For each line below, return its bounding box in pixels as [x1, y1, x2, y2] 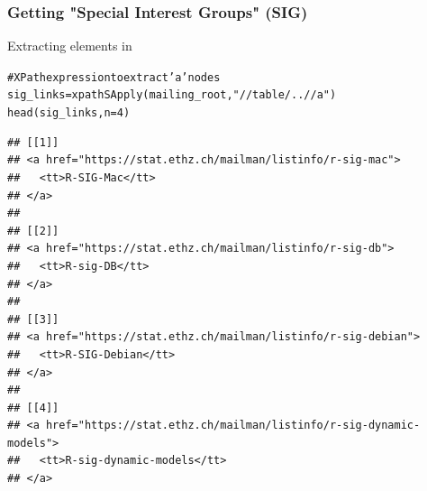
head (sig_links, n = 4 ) [7, 107, 131, 120]
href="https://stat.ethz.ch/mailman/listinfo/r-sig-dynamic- [45, 419, 421, 432]
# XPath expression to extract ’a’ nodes [7, 70, 221, 84]
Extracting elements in [7, 36, 132, 55]
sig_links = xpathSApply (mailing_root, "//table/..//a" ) [7, 88, 337, 102]
